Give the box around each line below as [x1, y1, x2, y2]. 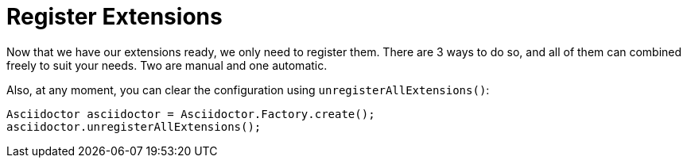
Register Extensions [6, 3, 223, 30]
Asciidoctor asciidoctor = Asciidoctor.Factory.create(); [6, 107, 375, 120]
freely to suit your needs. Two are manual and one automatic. [6, 58, 328, 72]
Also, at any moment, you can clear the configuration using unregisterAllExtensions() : [6, 82, 490, 97]
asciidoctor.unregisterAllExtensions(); [6, 120, 262, 133]
